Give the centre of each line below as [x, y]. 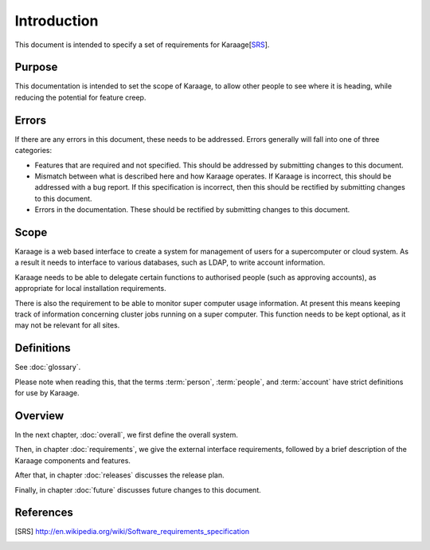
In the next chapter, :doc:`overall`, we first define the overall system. [126, 434]
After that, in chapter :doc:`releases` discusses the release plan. [119, 475]
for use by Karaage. [47, 393]
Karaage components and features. [73, 460]
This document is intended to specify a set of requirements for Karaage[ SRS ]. [142, 45]
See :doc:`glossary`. [48, 367]
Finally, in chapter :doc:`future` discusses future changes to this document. [138, 489]
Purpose [36, 67]
